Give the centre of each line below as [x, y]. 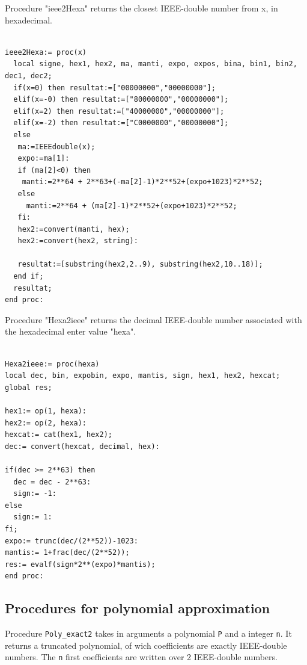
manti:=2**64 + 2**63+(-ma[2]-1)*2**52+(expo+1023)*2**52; [142, 182]
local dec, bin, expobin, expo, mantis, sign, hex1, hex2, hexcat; [143, 376]
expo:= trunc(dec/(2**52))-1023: [71, 541]
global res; [29, 387]
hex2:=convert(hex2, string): [78, 241]
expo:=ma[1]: [44, 159]
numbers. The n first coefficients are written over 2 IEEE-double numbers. [141, 657]
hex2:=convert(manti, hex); [74, 229]
